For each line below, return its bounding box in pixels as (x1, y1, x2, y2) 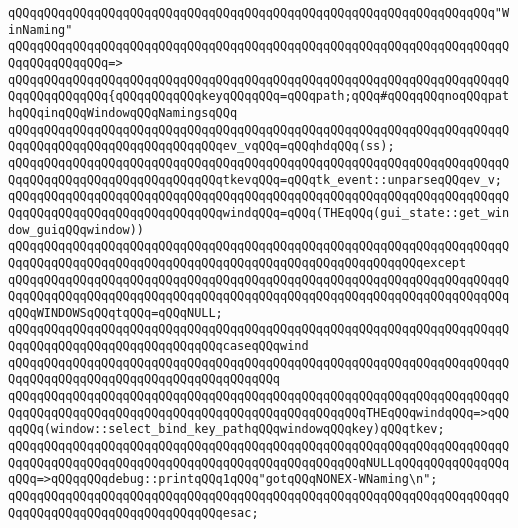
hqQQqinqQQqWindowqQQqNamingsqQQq (8, 105, 238, 120)
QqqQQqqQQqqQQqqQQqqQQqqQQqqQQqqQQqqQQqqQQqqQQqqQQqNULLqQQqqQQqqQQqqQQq (8, 455, 510, 470)
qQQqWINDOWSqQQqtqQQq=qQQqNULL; (8, 305, 223, 320)
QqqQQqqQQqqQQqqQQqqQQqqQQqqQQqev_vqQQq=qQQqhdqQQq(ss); (8, 139, 395, 154)
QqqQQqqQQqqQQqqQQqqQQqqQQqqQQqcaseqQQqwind (8, 339, 309, 354)
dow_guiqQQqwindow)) (8, 222, 145, 237)
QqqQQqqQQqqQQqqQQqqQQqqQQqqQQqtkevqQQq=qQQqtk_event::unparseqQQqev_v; (8, 172, 502, 187)
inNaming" (8, 22, 73, 37)
